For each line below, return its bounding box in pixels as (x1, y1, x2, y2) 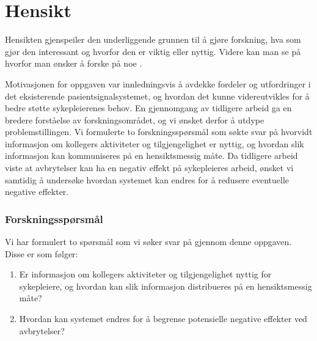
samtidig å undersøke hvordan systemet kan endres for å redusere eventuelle (5, 173, 289, 186)
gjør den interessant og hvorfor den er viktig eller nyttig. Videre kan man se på (5, 45, 301, 57)
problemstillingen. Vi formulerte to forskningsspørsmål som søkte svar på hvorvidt (5, 125, 313, 138)
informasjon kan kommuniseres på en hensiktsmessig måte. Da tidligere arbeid (5, 149, 298, 162)
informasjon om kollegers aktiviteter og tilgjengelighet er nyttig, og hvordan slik (5, 137, 304, 150)
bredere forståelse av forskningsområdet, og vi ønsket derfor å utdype (5, 113, 264, 126)
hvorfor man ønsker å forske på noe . (5, 57, 142, 70)
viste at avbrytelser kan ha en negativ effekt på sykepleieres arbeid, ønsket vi (5, 161, 294, 174)
